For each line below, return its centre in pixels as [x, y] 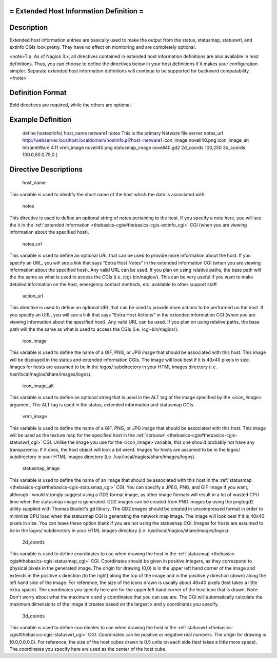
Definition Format [38, 93]
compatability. [235, 71]
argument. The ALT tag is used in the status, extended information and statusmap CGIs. [102, 405]
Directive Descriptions [46, 169]
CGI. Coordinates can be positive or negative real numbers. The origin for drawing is [177, 635]
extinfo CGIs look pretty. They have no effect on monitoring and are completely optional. [103, 47]
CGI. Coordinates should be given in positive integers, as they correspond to [171, 561]
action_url [33, 296]
